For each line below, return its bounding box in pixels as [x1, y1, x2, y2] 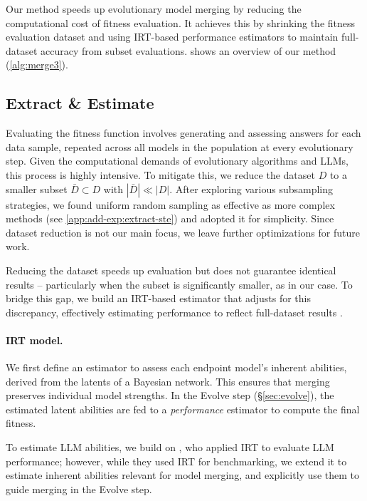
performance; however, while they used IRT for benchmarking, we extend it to [6, 453, 347, 468]
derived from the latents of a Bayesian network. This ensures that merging [6, 373, 330, 388]
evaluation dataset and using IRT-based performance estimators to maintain [6, 29, 339, 44]
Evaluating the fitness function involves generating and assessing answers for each [6, 125, 361, 140]
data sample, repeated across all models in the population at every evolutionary [6, 139, 353, 154]
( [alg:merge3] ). [6, 57, 68, 72]
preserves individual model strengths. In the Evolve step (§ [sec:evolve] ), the [6, 388, 334, 403]
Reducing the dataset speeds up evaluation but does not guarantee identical [6, 262, 336, 277]
